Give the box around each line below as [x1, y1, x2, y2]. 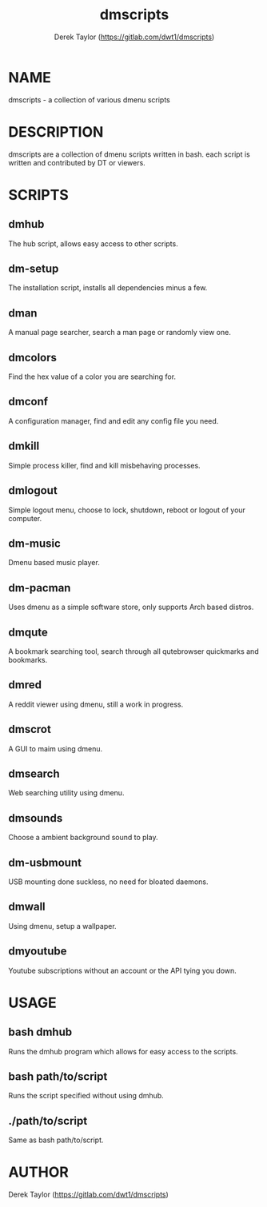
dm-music [8, 536, 62, 550]
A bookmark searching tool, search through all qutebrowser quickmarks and [8, 646, 259, 656]
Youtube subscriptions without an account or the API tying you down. [8, 966, 237, 975]
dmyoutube [8, 945, 67, 958]
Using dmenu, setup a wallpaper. [8, 921, 118, 930]
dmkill [8, 440, 40, 453]
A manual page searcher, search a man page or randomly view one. [8, 328, 232, 337]
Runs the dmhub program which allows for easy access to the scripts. [8, 1046, 238, 1056]
